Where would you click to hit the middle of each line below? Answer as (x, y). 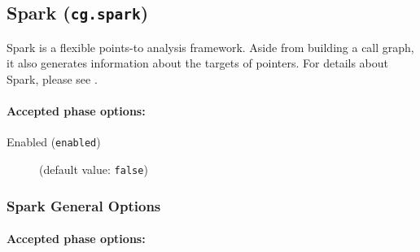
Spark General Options (84, 205)
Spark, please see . (52, 78)
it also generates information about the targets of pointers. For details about (198, 63)
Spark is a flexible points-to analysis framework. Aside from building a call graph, (210, 47)
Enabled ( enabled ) (54, 142)
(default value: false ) (94, 169)
